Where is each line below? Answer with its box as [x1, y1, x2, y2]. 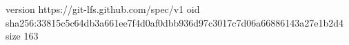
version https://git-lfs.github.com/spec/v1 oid [6, 2, 200, 16]
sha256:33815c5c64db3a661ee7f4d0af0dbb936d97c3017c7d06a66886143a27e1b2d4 [6, 15, 344, 29]
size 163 [6, 29, 39, 43]
